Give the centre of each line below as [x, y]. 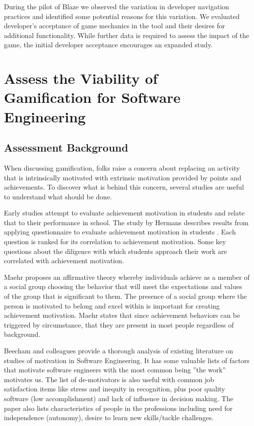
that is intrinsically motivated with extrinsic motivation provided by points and [123, 177]
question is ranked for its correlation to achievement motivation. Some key [115, 242]
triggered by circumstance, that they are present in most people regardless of [119, 324]
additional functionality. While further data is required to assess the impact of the [127, 35]
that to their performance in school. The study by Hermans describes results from [126, 222]
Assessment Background [66, 147]
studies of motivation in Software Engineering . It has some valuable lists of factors [127, 360]
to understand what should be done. [58, 196]
